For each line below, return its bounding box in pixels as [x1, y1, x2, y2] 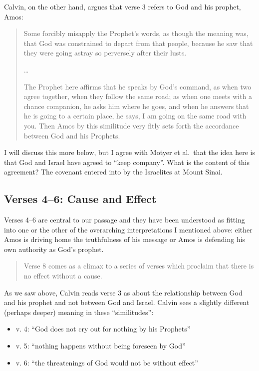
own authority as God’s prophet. [4, 243, 104, 254]
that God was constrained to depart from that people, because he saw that [23, 37, 253, 48]
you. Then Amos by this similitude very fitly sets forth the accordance [23, 120, 239, 130]
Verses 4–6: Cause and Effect [4, 191, 157, 206]
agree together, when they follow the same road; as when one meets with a [23, 91, 253, 101]
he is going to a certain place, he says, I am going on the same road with [23, 110, 247, 121]
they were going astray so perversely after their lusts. [23, 47, 187, 58]
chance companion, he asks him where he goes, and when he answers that [23, 100, 249, 111]
